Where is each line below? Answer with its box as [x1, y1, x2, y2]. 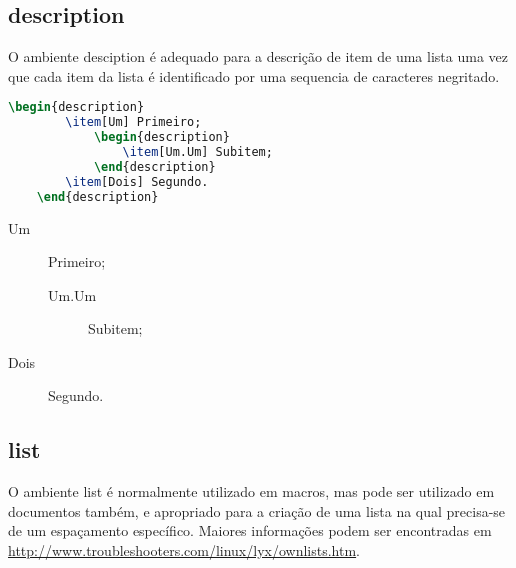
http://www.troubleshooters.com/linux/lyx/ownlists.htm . [8, 540, 361, 561]
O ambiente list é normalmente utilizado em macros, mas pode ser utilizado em [8, 481, 495, 502]
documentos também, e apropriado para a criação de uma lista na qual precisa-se [8, 500, 506, 521]
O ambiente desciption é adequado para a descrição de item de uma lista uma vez [8, 46, 508, 67]
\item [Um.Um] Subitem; [122, 145, 273, 160]
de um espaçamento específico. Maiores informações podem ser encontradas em [8, 520, 492, 541]
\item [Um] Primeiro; [65, 115, 202, 130]
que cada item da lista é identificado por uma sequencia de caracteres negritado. [8, 65, 500, 86]
